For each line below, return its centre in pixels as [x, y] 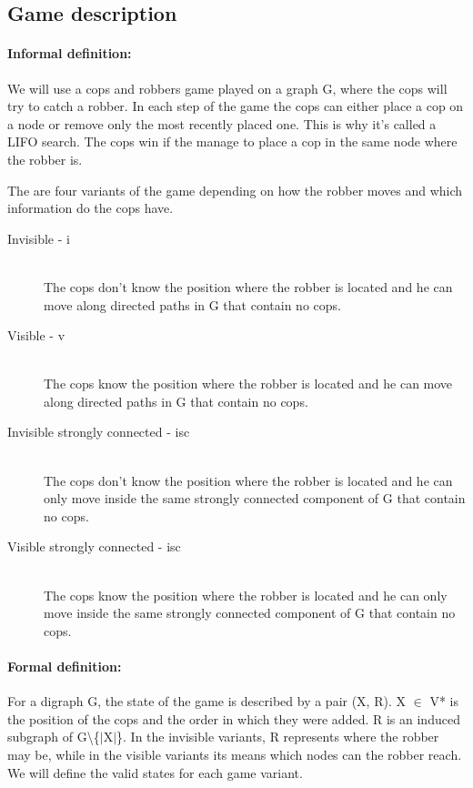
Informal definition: [70, 53]
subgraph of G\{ [54, 737]
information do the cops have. [91, 208]
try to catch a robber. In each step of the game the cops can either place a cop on [236, 106]
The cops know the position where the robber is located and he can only [246, 595]
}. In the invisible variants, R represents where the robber [278, 737]
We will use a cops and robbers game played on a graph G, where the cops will [227, 88]
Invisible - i [39, 238]
